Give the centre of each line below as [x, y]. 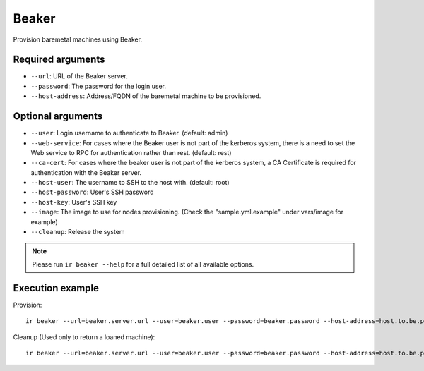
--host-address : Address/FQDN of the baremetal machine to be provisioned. [146, 96]
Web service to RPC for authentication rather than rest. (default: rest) [131, 152]
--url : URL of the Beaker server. [79, 76]
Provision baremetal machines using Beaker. [78, 39]
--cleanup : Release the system [78, 232]
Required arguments [59, 60]
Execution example [56, 288]
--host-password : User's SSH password [93, 192]
